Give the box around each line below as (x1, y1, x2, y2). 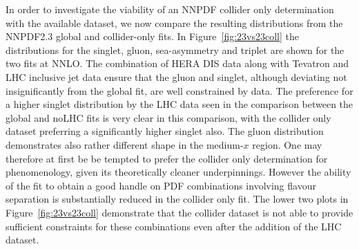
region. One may (252, 137, 322, 151)
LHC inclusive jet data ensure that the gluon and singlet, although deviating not (6, 69, 347, 84)
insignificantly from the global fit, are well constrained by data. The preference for (6, 83, 353, 98)
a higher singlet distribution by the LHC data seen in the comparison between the (6, 97, 353, 111)
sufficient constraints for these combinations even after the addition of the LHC (6, 219, 342, 233)
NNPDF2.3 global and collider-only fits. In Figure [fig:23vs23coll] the (6, 29, 299, 44)
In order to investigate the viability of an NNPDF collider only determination (6, 2, 334, 16)
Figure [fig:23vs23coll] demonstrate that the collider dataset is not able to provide (6, 205, 353, 219)
